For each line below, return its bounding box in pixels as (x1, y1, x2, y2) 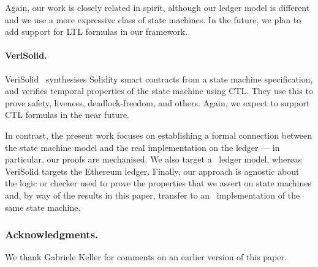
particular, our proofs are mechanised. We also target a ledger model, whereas (5, 153, 302, 166)
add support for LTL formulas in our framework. (5, 25, 187, 38)
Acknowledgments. (5, 227, 99, 242)
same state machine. (5, 200, 81, 213)
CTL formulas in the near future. (5, 108, 130, 121)
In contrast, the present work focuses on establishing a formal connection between (5, 128, 312, 141)
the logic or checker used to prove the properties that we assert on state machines (5, 177, 311, 189)
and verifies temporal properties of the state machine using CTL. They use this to (5, 84, 313, 97)
